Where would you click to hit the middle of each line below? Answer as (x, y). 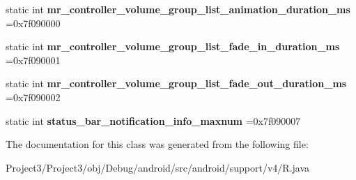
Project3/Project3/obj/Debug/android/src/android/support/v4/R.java (158, 167)
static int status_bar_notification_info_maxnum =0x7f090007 (153, 120)
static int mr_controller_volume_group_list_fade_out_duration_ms (176, 83)
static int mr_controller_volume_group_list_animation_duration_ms (178, 9)
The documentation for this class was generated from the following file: (157, 144)
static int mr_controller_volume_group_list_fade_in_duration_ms (173, 46)
